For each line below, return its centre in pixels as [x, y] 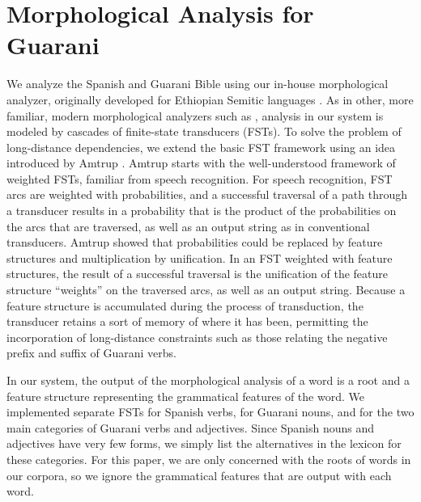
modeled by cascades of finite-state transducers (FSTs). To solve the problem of [204, 131]
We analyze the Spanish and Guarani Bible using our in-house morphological [198, 84]
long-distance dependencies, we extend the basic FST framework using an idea [201, 147]
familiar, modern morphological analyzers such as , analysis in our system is [195, 115]
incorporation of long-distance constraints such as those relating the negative [197, 337]
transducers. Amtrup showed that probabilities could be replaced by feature [195, 242]
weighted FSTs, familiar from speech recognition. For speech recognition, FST [200, 178]
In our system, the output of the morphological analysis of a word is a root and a [208, 380]
